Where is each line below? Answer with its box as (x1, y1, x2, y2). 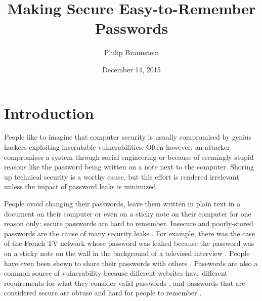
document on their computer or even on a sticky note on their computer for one (4, 208, 251, 219)
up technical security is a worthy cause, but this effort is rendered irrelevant (4, 171, 239, 182)
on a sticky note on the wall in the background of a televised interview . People (4, 247, 250, 258)
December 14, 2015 (102, 64, 161, 74)
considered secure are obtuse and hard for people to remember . (4, 287, 202, 298)
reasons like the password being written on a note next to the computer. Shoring (4, 161, 254, 172)
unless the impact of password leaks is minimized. (4, 181, 158, 192)
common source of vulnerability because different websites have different (4, 268, 228, 278)
